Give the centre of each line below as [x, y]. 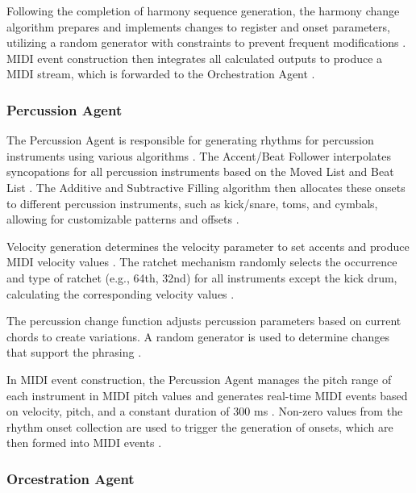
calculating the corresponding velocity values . [121, 293]
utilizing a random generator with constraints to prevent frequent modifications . [206, 42]
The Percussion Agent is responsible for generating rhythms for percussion [190, 140]
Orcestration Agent [71, 478]
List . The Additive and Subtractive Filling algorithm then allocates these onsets [206, 187]
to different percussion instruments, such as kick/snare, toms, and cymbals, [192, 203]
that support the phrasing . [74, 352]
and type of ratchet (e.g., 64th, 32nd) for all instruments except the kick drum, [202, 277]
